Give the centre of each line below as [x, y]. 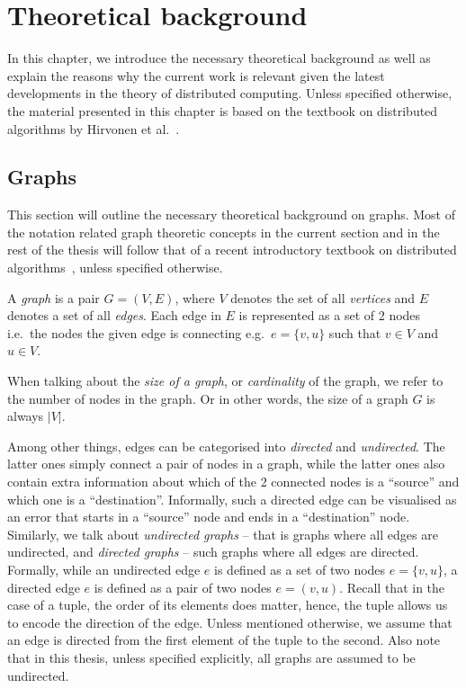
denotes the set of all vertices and [323, 297]
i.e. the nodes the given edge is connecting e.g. [136, 332]
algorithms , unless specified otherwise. [115, 268]
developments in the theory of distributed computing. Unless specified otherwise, [230, 93]
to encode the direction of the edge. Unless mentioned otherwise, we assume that [230, 622]
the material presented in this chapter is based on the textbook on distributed [223, 110]
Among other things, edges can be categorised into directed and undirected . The [226, 446]
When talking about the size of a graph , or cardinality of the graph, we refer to [225, 381]
